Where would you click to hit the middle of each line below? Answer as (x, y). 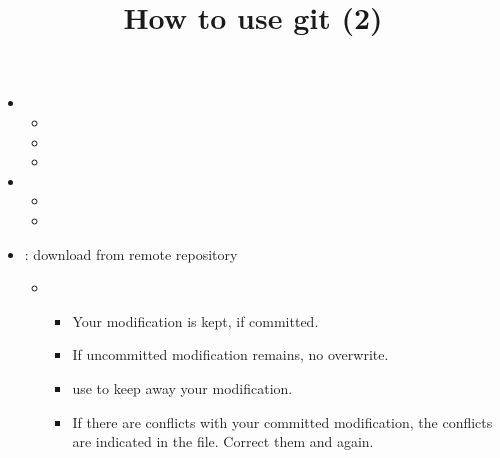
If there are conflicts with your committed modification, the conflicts (282, 421)
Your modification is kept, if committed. (195, 320)
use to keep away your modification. (182, 387)
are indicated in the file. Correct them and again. (223, 441)
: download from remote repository (131, 253)
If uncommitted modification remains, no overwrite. (230, 354)
